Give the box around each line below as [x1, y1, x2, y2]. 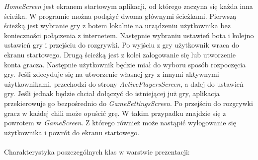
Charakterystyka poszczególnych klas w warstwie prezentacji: [4, 146, 190, 157]
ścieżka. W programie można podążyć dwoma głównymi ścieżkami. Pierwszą [4, 10, 237, 21]
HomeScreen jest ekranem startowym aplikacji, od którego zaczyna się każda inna [4, 1, 253, 11]
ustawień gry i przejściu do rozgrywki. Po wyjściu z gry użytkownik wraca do [4, 40, 239, 50]
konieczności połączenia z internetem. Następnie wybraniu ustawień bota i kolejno [4, 30, 254, 40]
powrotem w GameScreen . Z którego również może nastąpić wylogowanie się [4, 117, 236, 128]
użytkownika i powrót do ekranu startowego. [4, 127, 140, 137]
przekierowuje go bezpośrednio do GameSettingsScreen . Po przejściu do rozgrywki [4, 98, 253, 108]
